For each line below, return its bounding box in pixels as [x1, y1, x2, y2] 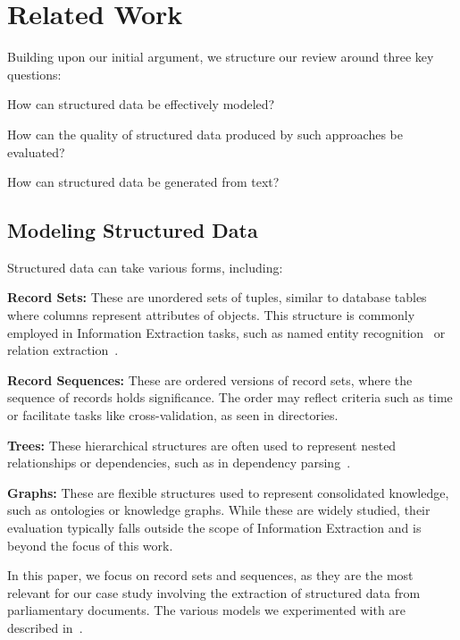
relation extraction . [7, 341, 119, 359]
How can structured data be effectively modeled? [7, 95, 275, 114]
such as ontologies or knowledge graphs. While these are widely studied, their [7, 501, 431, 519]
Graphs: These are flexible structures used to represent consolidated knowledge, [7, 483, 449, 501]
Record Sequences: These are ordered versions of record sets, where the [7, 370, 413, 389]
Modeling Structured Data [7, 216, 258, 244]
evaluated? [7, 142, 65, 161]
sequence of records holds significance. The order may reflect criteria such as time [7, 388, 453, 407]
